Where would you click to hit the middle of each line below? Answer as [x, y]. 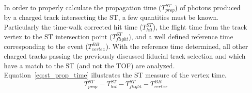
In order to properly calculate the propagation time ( [83, 7]
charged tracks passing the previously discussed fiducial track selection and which [125, 55]
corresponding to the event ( [46, 46]
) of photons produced [208, 7]
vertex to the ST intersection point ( [58, 36]
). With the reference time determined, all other [177, 46]
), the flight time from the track [200, 27]
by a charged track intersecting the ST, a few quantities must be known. [111, 17]
